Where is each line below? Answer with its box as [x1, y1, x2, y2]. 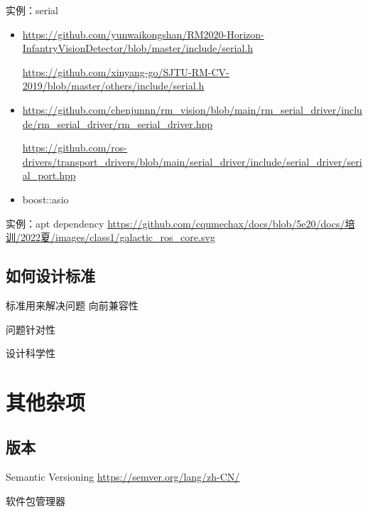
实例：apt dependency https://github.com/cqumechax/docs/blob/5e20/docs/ [6, 215, 345, 230]
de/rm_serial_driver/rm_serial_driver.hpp [22, 116, 213, 131]
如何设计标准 [6, 265, 95, 287]
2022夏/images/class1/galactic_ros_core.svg [20, 230, 215, 245]
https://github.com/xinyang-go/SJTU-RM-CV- [22, 64, 229, 79]
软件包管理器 [6, 493, 65, 508]
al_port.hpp [22, 168, 76, 183]
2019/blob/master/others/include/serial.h [22, 78, 205, 93]
